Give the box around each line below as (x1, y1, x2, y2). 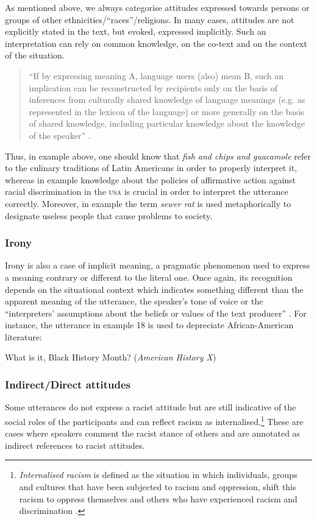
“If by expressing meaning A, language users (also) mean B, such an (29, 69, 283, 82)
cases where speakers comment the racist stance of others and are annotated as (5, 427, 301, 440)
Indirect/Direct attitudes (5, 376, 130, 392)
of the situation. (5, 49, 65, 61)
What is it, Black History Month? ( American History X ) (5, 351, 216, 364)
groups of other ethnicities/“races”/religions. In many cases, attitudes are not (5, 13, 294, 26)
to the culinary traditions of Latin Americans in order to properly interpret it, (5, 161, 297, 174)
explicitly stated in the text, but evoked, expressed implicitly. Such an (5, 25, 266, 38)
